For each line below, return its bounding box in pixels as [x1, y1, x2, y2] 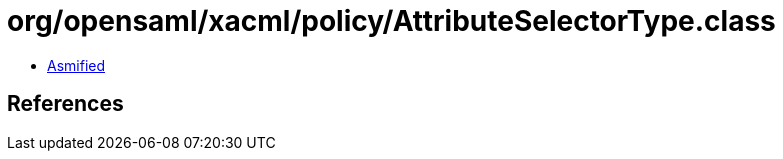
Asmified [47, 56, 106, 74]
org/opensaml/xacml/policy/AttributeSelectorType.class [7, 4, 776, 38]
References [7, 91, 124, 117]
